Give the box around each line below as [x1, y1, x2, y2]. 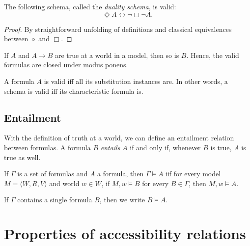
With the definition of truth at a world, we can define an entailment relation [4, 133, 234, 143]
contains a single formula [17, 194, 92, 205]
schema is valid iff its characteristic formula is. [4, 85, 143, 96]
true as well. [4, 152, 41, 162]
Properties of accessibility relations [4, 223, 246, 244]
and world [49, 178, 80, 188]
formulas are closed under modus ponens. [4, 59, 128, 70]
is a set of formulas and [17, 168, 88, 179]
